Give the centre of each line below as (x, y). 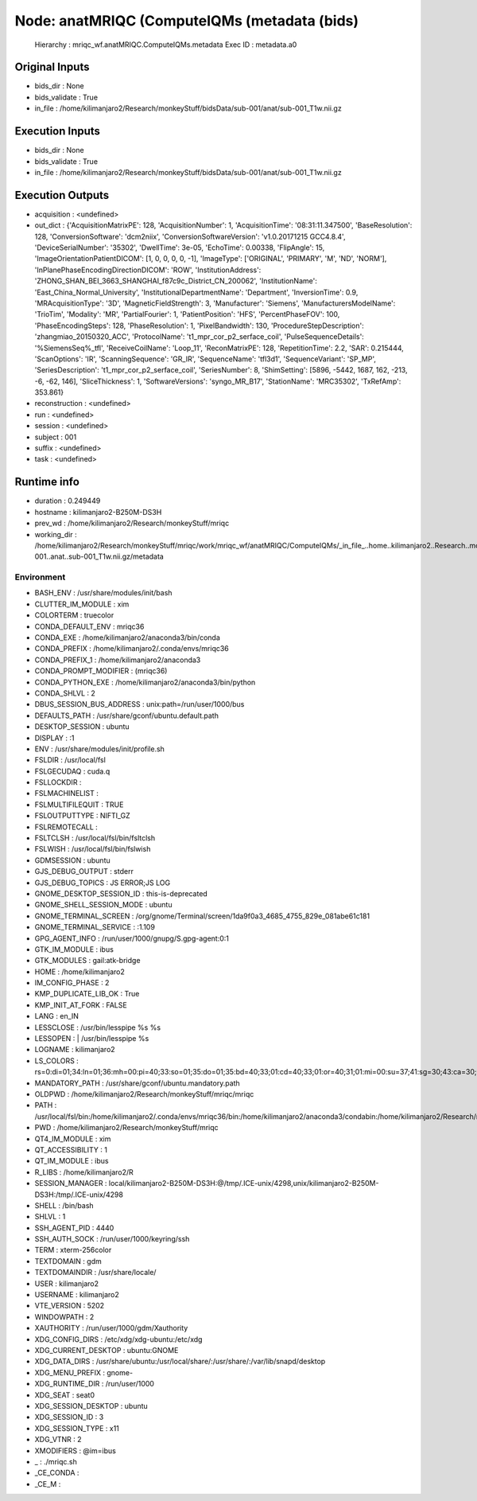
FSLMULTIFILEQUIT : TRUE (79, 805)
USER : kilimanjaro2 (67, 1283)
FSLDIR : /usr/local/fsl (70, 760)
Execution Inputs (58, 131)
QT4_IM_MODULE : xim (73, 1139)
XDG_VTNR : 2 (58, 1440)
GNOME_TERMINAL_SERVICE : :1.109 (95, 927)
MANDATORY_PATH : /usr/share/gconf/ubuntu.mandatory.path (137, 1083)
